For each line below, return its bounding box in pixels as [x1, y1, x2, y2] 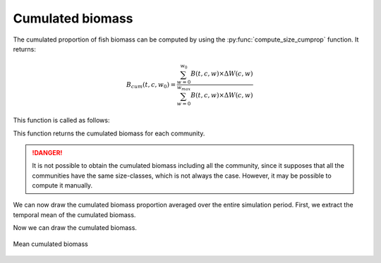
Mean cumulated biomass [13, 240, 88, 248]
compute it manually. [32, 181, 93, 190]
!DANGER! [32, 148, 63, 157]
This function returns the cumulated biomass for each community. [13, 129, 205, 137]
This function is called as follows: [13, 116, 110, 125]
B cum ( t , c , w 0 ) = [126, 80, 176, 90]
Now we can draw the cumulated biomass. [13, 224, 138, 232]
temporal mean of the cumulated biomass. [13, 210, 136, 219]
